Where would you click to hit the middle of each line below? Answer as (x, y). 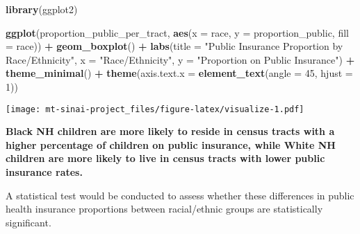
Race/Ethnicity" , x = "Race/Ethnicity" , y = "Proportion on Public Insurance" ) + (180, 59)
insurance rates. (44, 172)
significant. (28, 222)
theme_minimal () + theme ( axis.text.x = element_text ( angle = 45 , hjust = (179, 73)
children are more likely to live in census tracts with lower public (165, 158)
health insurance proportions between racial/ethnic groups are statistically (164, 209)
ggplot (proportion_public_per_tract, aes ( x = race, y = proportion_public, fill (177, 32)
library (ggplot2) (42, 9)
